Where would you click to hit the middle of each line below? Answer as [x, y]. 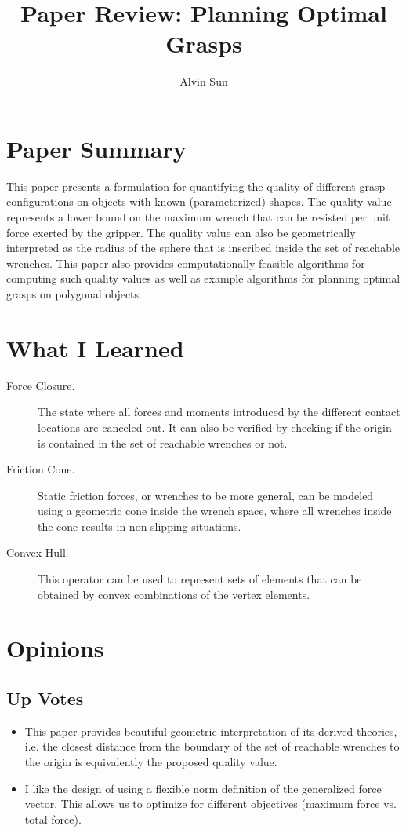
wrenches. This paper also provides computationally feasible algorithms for [186, 263]
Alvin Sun [204, 81]
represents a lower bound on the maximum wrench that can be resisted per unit [198, 217]
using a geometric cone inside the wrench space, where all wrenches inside [215, 511]
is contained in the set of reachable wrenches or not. [163, 442]
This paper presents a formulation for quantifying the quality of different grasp [196, 186]
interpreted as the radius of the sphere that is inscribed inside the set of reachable [203, 248]
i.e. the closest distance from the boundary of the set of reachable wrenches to [212, 746]
